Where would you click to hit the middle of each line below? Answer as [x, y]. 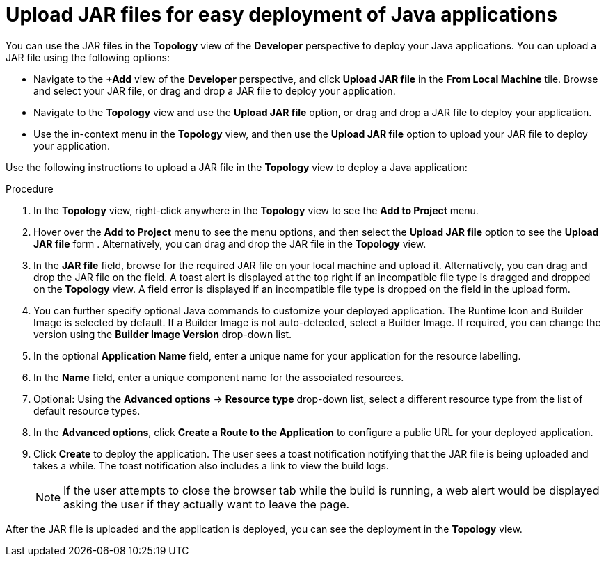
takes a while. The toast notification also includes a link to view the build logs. [211, 465]
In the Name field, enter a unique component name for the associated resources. [219, 377]
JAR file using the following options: [88, 57]
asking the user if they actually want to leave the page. [207, 504]
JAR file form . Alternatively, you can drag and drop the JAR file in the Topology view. [230, 243]
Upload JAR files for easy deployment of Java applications [282, 15]
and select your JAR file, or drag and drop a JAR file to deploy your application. [215, 90]
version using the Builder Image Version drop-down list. [163, 334]
